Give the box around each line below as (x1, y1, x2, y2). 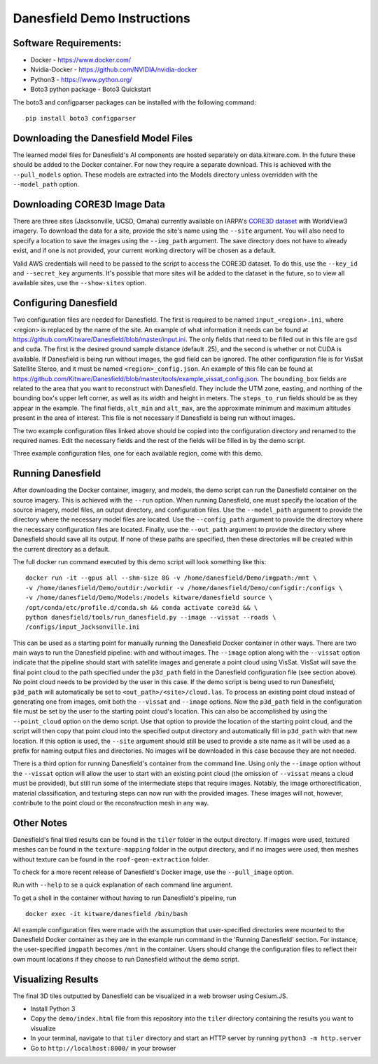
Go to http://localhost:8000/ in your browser (30, 1044, 176, 1052)
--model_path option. (13, 180, 80, 189)
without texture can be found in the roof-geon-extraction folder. (13, 855, 210, 864)
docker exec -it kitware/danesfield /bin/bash (25, 910, 188, 918)
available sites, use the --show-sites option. (13, 279, 147, 287)
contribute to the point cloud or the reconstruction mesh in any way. (13, 798, 209, 807)
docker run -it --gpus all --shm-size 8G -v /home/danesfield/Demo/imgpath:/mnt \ (25, 574, 317, 582)
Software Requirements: (13, 37, 122, 49)
